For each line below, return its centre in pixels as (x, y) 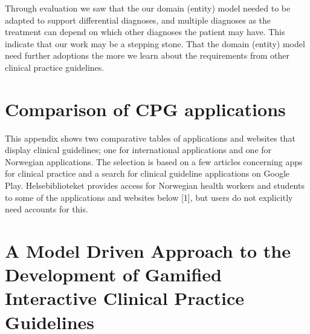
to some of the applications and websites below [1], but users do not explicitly (149, 197)
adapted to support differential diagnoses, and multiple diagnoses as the (138, 20)
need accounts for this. (47, 209)
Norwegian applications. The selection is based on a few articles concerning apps (154, 161)
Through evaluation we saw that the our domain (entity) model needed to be (148, 8)
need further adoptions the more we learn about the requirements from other (147, 55)
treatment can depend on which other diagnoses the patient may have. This (145, 32)
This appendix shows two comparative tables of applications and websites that (150, 138)
